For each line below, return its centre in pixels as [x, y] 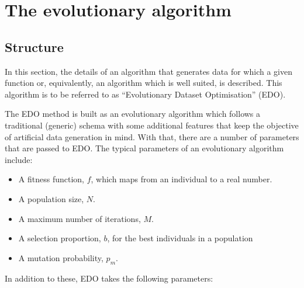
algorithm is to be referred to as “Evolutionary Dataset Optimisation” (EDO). [145, 94]
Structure [34, 46]
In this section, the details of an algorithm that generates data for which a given [148, 71]
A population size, [51, 198]
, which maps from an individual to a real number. [182, 179]
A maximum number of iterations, [80, 218]
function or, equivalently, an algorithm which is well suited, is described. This [144, 83]
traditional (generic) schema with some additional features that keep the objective [152, 125]
